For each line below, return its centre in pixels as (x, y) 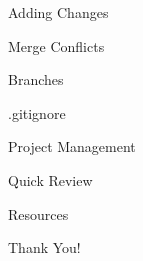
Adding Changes (58, 12)
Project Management (72, 146)
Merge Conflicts (56, 45)
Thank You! (44, 247)
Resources (38, 213)
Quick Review (50, 179)
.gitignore (37, 112)
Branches (36, 79)
